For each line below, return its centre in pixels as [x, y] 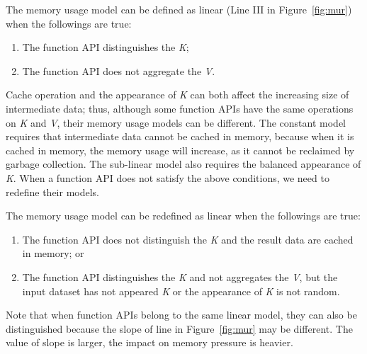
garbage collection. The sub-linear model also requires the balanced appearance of [183, 164]
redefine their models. [52, 192]
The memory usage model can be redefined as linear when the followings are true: [183, 216]
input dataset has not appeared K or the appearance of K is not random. [181, 291]
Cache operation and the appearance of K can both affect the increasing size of [177, 95]
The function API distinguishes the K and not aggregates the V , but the [180, 276]
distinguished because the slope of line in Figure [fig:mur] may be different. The [179, 328]
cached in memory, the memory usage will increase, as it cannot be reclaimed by [180, 150]
